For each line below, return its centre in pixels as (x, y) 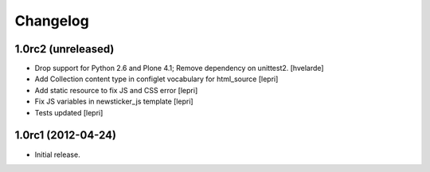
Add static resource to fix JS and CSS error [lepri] (116, 90)
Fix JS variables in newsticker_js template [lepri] (114, 102)
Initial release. (57, 154)
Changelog (52, 21)
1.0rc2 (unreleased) (64, 49)
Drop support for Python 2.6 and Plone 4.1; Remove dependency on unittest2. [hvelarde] (179, 68)
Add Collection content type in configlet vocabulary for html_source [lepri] (156, 79)
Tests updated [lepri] (69, 112)
